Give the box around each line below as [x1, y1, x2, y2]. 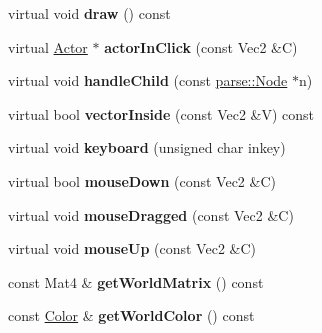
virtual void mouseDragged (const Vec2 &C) [8, 204, 294, 225]
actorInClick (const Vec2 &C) [104, 36, 298, 57]
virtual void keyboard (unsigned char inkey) [8, 137, 286, 158]
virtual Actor [8, 36, 88, 57]
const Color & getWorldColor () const [8, 305, 255, 326]
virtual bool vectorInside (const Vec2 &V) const [8, 103, 315, 124]
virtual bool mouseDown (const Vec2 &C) [8, 170, 276, 191]
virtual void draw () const [8, 3, 171, 23]
